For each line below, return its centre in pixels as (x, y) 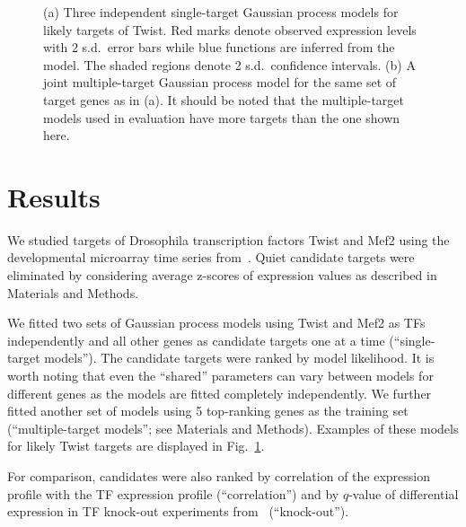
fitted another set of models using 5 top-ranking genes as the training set (208, 411)
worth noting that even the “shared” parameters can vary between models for (220, 376)
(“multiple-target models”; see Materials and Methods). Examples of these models (233, 428)
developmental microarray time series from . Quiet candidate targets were (211, 257)
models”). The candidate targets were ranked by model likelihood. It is (239, 358)
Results (54, 196)
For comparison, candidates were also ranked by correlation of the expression (219, 476)
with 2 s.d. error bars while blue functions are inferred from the (219, 47)
